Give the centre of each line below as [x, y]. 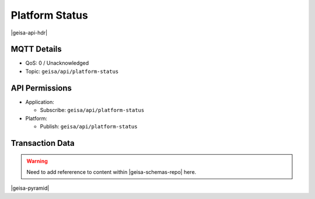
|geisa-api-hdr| [29, 33]
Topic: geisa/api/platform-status [72, 71]
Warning [37, 161]
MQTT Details [36, 49]
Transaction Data [43, 143]
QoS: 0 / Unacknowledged [57, 63]
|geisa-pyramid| [30, 188]
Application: [40, 102]
